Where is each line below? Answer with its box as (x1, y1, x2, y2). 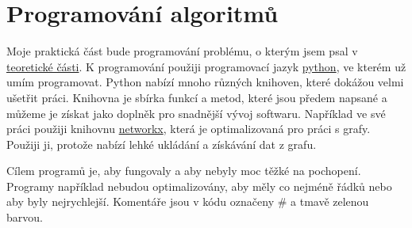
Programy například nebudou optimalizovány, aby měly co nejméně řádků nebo (6, 177, 392, 194)
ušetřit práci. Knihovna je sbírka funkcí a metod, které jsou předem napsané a (6, 89, 387, 105)
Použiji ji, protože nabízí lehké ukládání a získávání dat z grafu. (6, 135, 317, 152)
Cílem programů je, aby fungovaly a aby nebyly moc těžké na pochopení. (6, 162, 361, 179)
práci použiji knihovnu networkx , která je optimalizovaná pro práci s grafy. (6, 120, 371, 137)
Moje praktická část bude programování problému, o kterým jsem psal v (6, 43, 358, 59)
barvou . (6, 209, 43, 226)
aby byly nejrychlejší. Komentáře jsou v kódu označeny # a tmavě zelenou (6, 193, 369, 210)
